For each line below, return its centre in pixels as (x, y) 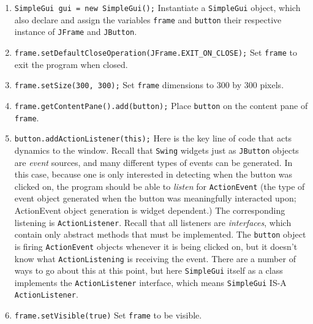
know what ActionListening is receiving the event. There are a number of (155, 258)
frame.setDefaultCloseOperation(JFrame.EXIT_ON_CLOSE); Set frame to (156, 52)
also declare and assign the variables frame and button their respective (148, 19)
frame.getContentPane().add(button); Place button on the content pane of (161, 105)
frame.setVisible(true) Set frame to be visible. (108, 315)
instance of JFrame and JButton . (76, 32)
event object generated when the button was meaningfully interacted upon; (155, 198)
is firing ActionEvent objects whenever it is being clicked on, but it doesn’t (156, 246)
